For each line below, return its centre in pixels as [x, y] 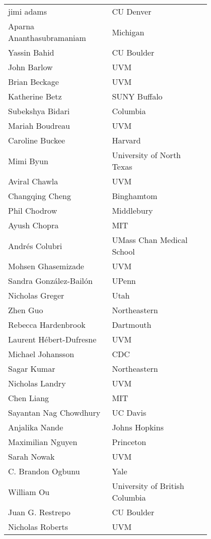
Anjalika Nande [36, 427]
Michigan [128, 32]
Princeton [129, 442]
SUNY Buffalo [137, 96]
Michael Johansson [41, 354]
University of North [147, 155]
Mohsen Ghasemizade [46, 266]
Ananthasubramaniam [47, 38]
